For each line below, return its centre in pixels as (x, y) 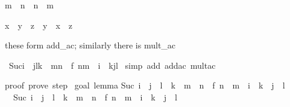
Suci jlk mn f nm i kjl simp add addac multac (112, 65)
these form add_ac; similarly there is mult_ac (90, 45)
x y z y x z (39, 25)
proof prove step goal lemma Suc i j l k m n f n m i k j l (145, 85)
